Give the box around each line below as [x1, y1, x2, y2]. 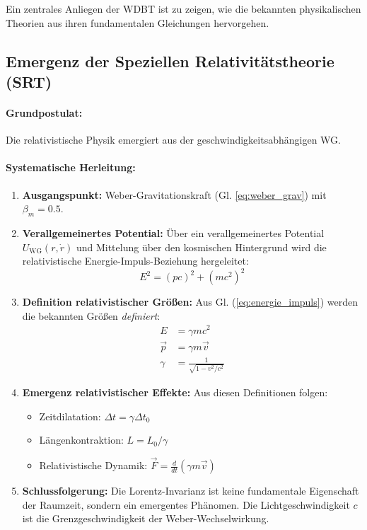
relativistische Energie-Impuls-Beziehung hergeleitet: [22, 253, 249, 268]
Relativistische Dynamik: [39, 458, 148, 473]
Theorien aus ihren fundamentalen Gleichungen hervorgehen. [6, 15, 269, 30]
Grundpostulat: [6, 105, 83, 120]
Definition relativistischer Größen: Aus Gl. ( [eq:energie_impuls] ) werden [22, 294, 358, 309]
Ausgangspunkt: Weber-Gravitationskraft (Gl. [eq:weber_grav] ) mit [22, 187, 327, 202]
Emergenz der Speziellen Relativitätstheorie [6, 50, 334, 71]
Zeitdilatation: [39, 408, 101, 423]
